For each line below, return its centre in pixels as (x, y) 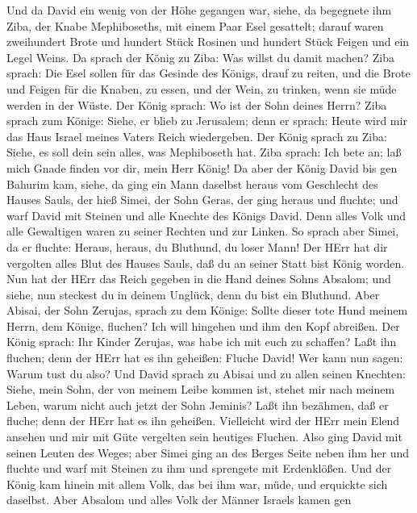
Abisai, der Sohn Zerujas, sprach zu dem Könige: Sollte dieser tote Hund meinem (207, 310)
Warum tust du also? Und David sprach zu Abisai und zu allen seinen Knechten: (206, 373)
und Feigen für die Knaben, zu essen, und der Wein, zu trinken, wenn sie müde (202, 88)
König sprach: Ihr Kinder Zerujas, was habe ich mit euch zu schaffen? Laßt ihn (202, 342)
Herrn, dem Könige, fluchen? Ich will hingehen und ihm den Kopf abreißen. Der (203, 325)
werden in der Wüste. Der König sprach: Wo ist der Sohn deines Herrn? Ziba (197, 104)
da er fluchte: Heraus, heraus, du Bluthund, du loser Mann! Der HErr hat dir (197, 246)
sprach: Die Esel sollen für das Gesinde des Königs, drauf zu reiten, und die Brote (208, 73)
